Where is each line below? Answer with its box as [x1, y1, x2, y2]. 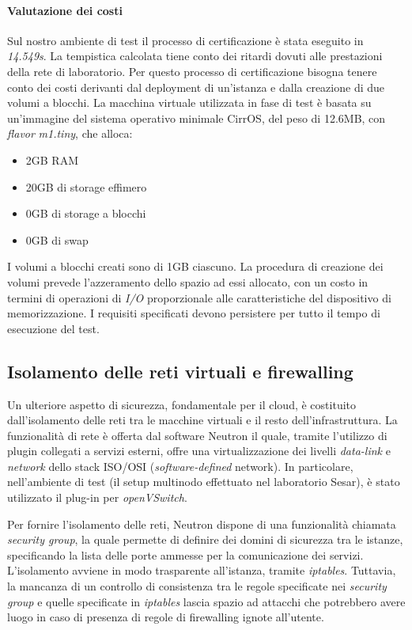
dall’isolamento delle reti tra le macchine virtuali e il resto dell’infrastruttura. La [7, 412, 398, 428]
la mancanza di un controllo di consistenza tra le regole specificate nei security [7, 578, 387, 594]
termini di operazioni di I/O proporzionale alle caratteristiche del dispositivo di [7, 289, 391, 306]
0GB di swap [25, 231, 89, 248]
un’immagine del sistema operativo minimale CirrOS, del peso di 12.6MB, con [7, 109, 386, 126]
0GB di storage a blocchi [25, 205, 146, 222]
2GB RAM [25, 151, 79, 168]
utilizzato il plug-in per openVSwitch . [7, 489, 187, 506]
